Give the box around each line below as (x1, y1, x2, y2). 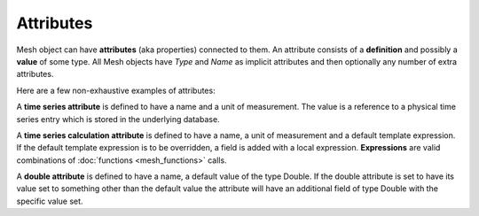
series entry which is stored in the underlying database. (16, 113, 221, 124)
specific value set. (16, 196, 83, 206)
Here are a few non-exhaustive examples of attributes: (16, 85, 216, 96)
